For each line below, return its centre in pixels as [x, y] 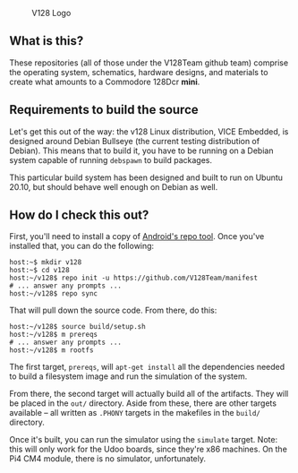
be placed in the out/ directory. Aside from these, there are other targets [143, 403]
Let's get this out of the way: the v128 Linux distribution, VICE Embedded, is [149, 131]
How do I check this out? [79, 215]
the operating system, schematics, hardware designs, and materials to [139, 72]
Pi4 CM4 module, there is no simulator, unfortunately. [108, 459]
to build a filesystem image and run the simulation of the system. [128, 376]
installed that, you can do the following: [82, 246]
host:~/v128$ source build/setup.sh [77, 327]
